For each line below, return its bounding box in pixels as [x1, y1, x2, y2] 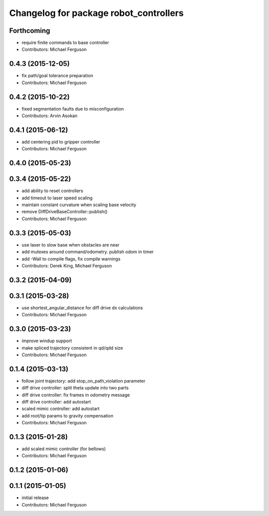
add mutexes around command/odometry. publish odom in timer [21, 249, 154, 255]
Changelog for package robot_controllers [9, 7, 184, 18]
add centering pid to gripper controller [21, 138, 101, 144]
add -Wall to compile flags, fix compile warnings [21, 256, 121, 261]
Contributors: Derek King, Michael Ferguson [21, 262, 112, 268]
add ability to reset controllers [21, 188, 83, 194]
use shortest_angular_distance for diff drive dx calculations [21, 304, 143, 311]
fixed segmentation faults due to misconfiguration [21, 106, 124, 112]
